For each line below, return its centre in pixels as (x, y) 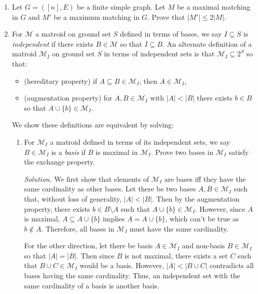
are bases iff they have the (205, 178)
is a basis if (69, 152)
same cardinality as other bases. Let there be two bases (110, 189)
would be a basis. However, (122, 265)
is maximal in (117, 152)
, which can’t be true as (202, 219)
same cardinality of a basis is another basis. (92, 285)
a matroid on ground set (73, 34)
